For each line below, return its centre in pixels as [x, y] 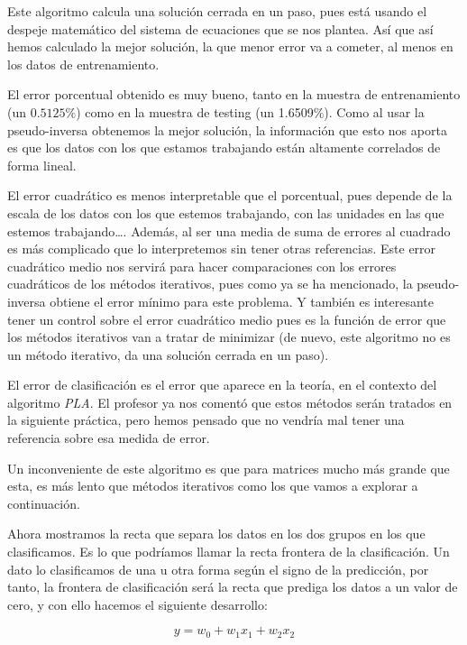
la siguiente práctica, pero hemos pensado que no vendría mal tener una [206, 420]
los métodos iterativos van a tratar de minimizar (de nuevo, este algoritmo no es [229, 337]
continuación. [44, 503]
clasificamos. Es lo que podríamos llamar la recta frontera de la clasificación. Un [229, 552]
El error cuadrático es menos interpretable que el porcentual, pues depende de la [230, 195]
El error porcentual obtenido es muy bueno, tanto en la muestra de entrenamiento [234, 94]
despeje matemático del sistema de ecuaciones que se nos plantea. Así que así [220, 28]
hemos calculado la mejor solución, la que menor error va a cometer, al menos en [230, 46]
